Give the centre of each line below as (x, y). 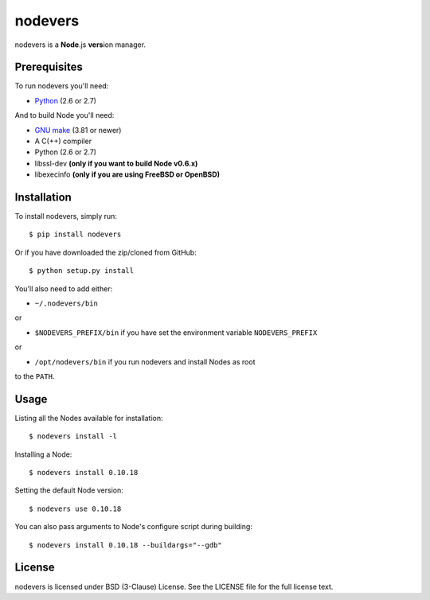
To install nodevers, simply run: (66, 216)
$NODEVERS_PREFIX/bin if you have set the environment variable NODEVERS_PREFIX (176, 332)
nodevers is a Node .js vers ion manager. (80, 45)
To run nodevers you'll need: (62, 86)
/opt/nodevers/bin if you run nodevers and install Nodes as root (145, 361)
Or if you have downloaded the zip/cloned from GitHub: (106, 252)
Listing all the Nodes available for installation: (89, 418)
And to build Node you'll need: (64, 115)
